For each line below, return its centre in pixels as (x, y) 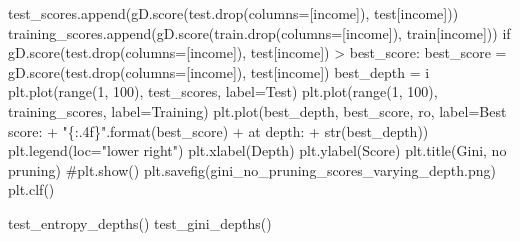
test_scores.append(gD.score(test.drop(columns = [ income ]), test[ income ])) (233, 13)
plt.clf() (31, 189)
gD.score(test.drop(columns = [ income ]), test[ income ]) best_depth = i (219, 71)
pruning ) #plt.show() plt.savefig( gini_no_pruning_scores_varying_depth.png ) (252, 169)
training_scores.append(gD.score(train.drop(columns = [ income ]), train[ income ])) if (259, 32)
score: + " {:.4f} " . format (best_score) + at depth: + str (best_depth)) (218, 130)
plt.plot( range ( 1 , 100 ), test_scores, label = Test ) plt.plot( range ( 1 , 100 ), (223, 91)
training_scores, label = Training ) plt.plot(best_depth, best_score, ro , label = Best (257, 110)
